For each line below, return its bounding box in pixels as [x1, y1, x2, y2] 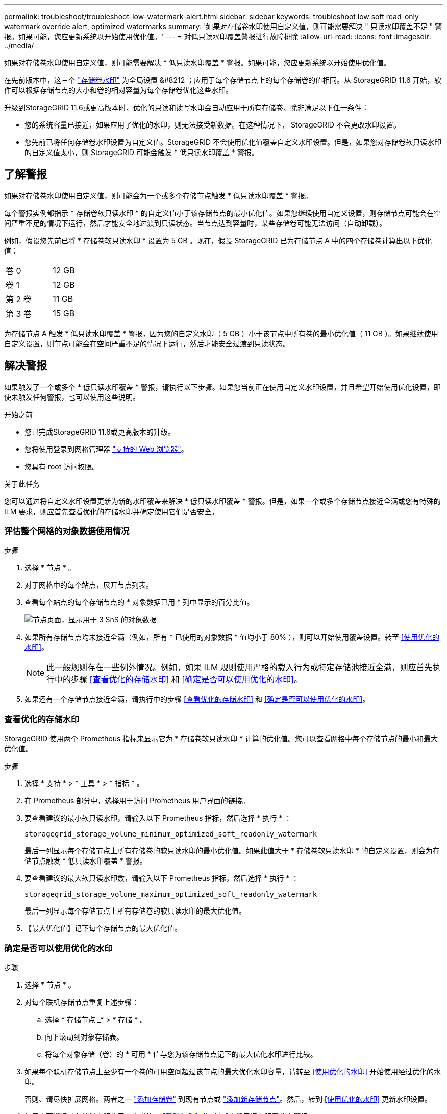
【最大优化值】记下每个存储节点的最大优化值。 [24, 924, 182, 933]
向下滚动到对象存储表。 [45, 1032, 123, 1041]
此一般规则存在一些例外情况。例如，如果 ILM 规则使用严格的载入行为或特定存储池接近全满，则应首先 [46, 662, 433, 673]
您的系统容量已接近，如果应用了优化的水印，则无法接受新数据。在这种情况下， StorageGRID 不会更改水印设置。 [24, 120, 401, 129]
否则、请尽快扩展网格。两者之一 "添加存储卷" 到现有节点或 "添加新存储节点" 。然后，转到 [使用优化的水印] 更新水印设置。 [24, 1094, 432, 1103]
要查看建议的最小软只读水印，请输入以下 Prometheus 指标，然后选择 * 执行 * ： [24, 814, 292, 823]
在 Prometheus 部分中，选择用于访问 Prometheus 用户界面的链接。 [24, 796, 250, 805]
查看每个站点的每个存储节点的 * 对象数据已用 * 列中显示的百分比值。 [24, 598, 254, 607]
